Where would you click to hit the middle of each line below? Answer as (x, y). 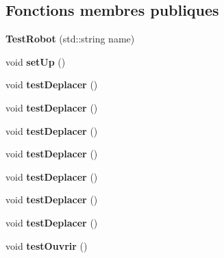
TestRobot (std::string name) (70, 39)
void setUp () (36, 61)
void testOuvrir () (47, 245)
